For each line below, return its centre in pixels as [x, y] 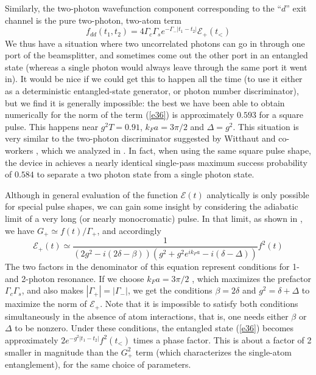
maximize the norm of [46, 304]
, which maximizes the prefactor [251, 278]
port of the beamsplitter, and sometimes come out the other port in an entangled [156, 55]
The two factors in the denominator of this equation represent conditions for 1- [152, 266]
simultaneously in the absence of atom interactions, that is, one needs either [147, 316]
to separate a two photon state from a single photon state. [146, 174]
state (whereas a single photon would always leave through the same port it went [156, 67]
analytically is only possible [258, 194]
